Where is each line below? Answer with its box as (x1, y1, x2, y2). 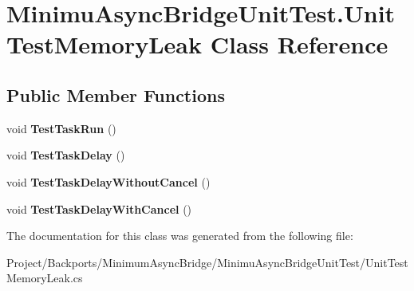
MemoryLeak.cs (6, 269, 83, 286)
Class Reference (210, 28, 388, 61)
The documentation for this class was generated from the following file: (6, 227, 353, 244)
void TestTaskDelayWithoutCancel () (6, 173, 211, 190)
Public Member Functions (6, 82, 225, 107)
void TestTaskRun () (6, 120, 116, 136)
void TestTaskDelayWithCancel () (6, 200, 192, 217)
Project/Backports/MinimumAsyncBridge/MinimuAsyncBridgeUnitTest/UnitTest (6, 254, 408, 270)
